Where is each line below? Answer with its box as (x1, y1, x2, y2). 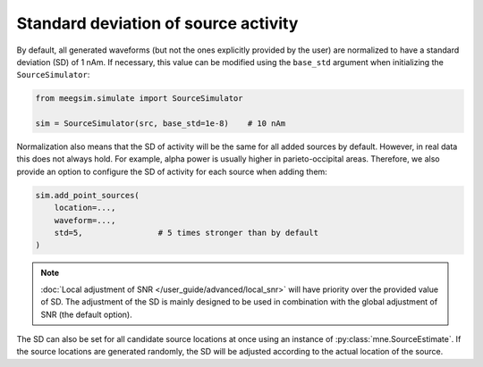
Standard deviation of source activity (16, 13, 299, 33)
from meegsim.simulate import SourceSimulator (35, 94, 243, 104)
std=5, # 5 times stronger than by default (54, 228, 319, 238)
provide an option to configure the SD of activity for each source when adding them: (16, 166, 328, 177)
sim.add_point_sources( (35, 190, 140, 200)
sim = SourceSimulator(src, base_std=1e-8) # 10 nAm (35, 119, 286, 129)
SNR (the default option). (40, 309, 133, 320)
